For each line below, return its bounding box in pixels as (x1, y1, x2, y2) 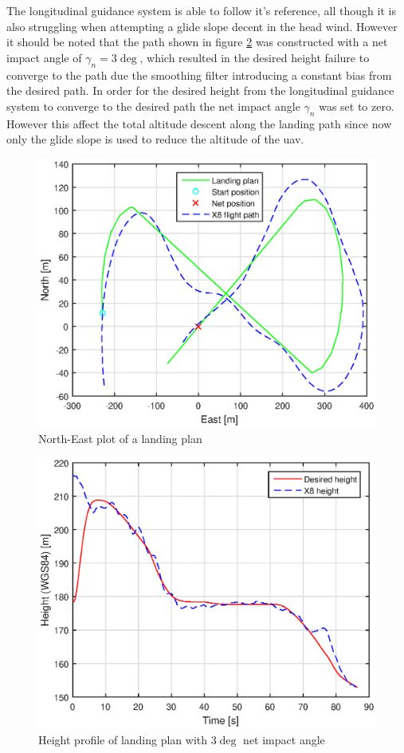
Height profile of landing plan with (38, 731, 208, 747)
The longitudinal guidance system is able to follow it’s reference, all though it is (6, 2, 396, 18)
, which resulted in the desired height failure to (139, 49, 370, 65)
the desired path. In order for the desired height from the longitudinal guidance (6, 82, 394, 99)
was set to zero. (319, 97, 394, 114)
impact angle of (6, 49, 82, 65)
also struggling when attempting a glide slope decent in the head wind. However (6, 18, 398, 34)
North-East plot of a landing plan (38, 429, 202, 446)
